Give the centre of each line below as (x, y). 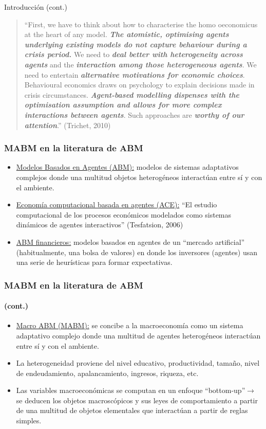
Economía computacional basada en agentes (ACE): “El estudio (117, 204)
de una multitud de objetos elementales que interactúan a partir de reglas (132, 410)
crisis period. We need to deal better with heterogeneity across (134, 54)
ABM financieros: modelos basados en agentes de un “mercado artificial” (130, 242)
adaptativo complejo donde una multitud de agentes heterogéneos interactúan (138, 335)
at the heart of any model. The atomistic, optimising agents (127, 34)
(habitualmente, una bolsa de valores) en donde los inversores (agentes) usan (137, 252)
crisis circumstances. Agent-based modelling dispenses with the (132, 94)
